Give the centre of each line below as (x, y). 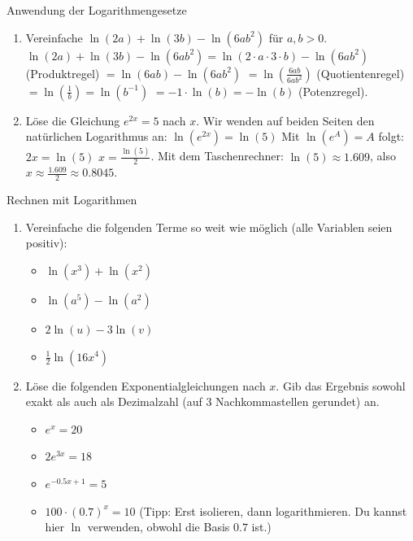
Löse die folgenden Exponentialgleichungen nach (146, 385)
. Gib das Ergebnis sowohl (341, 385)
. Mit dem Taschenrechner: (217, 156)
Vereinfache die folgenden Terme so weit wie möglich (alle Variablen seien (209, 227)
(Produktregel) (63, 73)
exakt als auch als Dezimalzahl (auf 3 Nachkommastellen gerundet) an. (202, 401)
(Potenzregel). (333, 91)
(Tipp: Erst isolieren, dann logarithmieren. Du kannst (273, 510)
